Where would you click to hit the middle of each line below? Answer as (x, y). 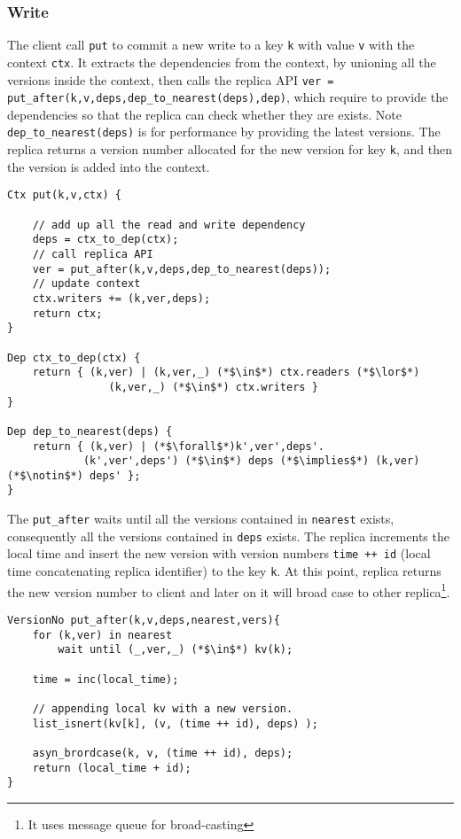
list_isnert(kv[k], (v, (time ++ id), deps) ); (175, 723)
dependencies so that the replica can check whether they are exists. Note (204, 114)
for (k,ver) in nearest (102, 635)
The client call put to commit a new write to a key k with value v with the (211, 45)
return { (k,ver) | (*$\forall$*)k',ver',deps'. (178, 446)
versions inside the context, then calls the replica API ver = (171, 79)
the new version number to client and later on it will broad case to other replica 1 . (229, 590)
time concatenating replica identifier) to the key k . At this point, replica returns (224, 571)
